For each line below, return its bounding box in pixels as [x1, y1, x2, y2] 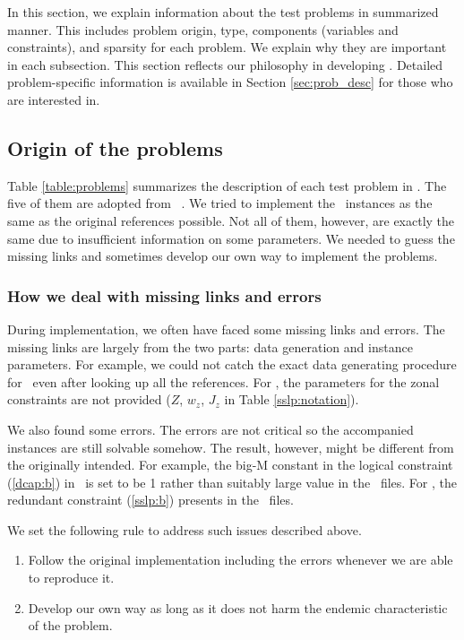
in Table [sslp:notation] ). [224, 390, 359, 409]
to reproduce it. [28, 568, 115, 587]
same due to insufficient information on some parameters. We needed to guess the [7, 229, 455, 247]
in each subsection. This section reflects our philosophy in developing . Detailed [7, 55, 443, 74]
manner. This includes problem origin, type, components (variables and [7, 20, 399, 39]
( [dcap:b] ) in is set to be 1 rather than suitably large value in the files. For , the [7, 472, 457, 491]
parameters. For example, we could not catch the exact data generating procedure [7, 355, 457, 374]
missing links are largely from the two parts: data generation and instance [7, 337, 413, 356]
